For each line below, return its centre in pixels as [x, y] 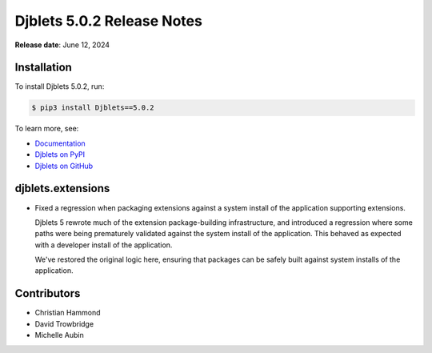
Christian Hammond [68, 313]
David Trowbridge [64, 323]
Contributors [48, 293]
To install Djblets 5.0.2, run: [60, 86]
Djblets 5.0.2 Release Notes [109, 21]
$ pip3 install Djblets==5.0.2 [93, 108]
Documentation [60, 143]
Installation [43, 68]
